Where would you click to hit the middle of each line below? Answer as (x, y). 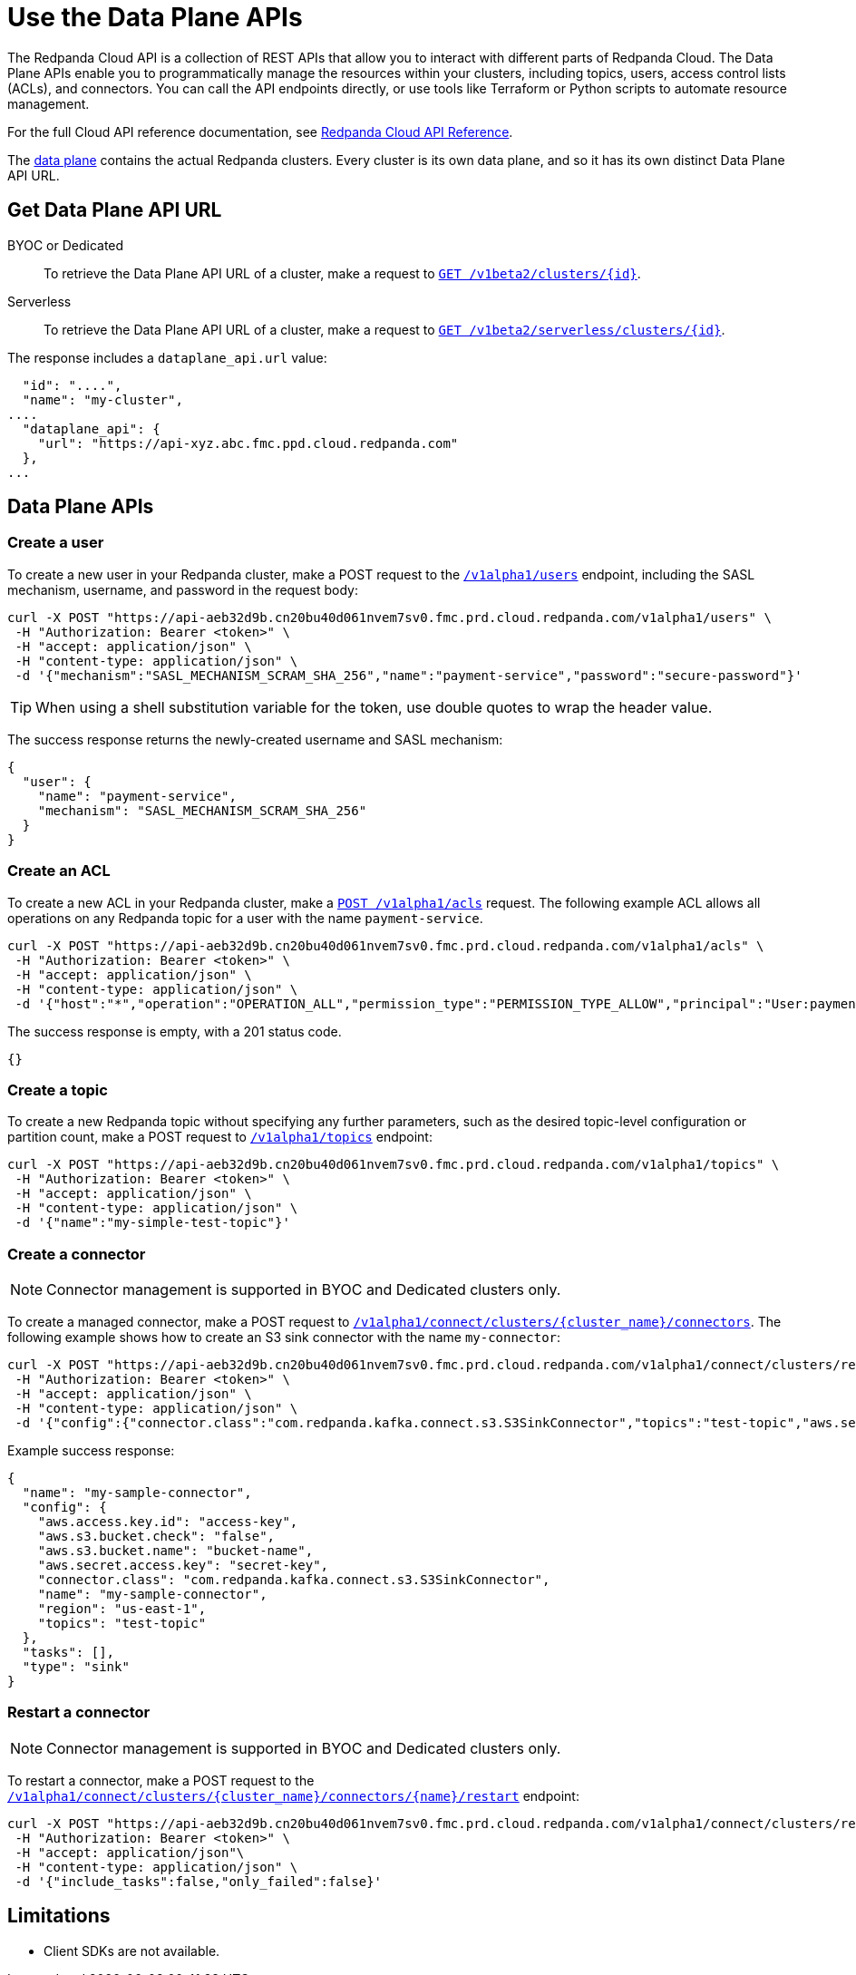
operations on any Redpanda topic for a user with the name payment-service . (245, 918)
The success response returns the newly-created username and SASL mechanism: (255, 739)
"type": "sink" (76, 1667)
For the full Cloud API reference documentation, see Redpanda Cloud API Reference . (260, 131)
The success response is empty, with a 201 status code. (175, 1031)
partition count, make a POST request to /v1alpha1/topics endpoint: (220, 1137)
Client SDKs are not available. (132, 1951)
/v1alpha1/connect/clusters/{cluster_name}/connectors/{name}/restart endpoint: (293, 1795)
